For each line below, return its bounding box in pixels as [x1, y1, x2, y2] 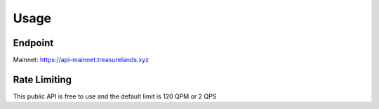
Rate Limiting [13, 73, 72, 85]
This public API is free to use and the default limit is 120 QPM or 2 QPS [13, 92, 217, 101]
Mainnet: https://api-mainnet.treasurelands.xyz [13, 56, 149, 64]
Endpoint [13, 37, 54, 49]
